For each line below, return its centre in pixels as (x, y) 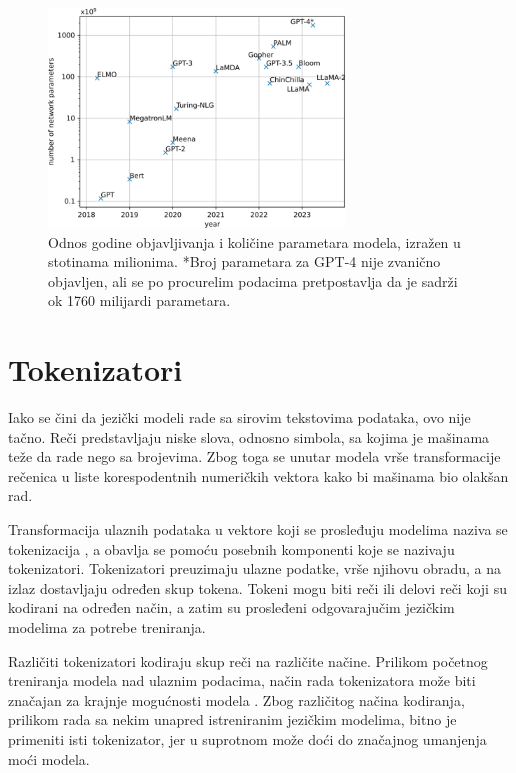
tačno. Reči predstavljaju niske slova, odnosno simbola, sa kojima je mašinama (249, 436)
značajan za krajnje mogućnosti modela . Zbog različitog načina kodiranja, (236, 699)
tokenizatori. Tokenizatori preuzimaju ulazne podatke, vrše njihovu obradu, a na (255, 568)
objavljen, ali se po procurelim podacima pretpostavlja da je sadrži (253, 280)
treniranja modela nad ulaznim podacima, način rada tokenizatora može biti (242, 680)
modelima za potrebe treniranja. (107, 627)
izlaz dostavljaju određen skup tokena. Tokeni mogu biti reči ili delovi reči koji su (257, 587)
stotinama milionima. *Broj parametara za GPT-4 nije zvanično (244, 261)
